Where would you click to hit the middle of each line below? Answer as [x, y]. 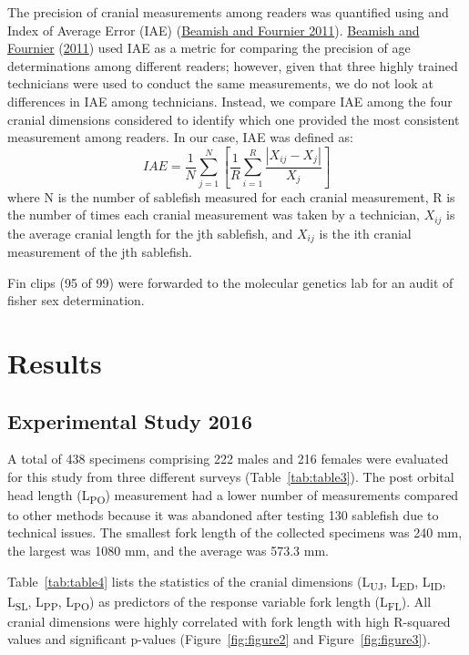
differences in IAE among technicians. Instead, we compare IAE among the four [230, 101]
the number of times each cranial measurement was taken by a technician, [214, 215]
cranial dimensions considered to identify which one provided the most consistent [234, 119]
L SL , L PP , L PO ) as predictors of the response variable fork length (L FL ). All [219, 602]
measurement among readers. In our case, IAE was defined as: [180, 137]
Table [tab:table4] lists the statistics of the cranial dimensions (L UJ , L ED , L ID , [227, 582]
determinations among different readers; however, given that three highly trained [233, 65]
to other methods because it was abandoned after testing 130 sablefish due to [223, 514]
